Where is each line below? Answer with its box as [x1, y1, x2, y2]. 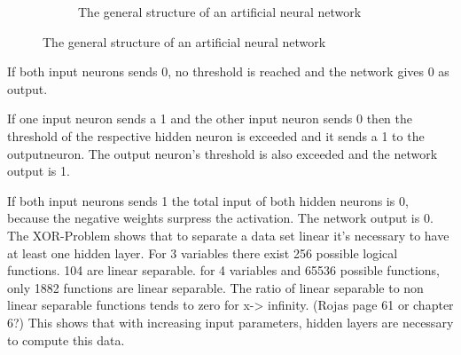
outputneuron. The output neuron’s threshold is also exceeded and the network [7, 144, 438, 162]
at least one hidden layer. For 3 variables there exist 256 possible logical [7, 243, 398, 262]
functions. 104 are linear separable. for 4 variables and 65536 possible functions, [7, 261, 440, 280]
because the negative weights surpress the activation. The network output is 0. [7, 209, 434, 227]
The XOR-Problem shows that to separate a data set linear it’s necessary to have [7, 225, 449, 244]
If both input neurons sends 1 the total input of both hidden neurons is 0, [7, 191, 409, 209]
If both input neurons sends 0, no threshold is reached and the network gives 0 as [7, 62, 449, 81]
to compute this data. [7, 330, 125, 349]
